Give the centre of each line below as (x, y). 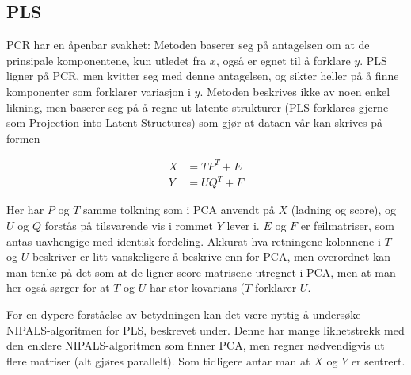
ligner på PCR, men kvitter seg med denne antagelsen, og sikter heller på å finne (203, 76)
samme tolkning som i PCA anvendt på (179, 210)
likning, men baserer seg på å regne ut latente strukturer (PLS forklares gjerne (198, 107)
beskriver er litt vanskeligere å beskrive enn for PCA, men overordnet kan (211, 256)
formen (23, 138)
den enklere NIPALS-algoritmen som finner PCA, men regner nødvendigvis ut (196, 345)
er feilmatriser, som (347, 226)
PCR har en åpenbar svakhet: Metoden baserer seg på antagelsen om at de (188, 45)
